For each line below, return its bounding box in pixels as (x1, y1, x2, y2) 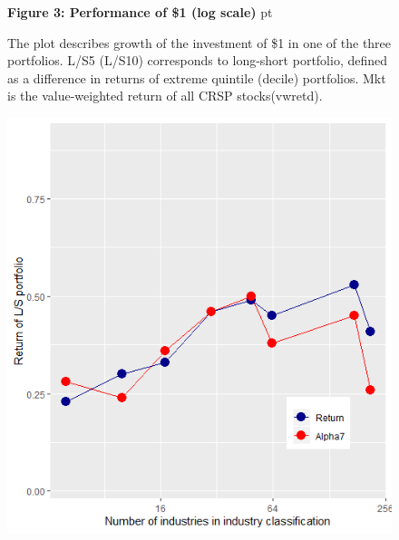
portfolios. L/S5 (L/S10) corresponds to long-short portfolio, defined (7, 51, 388, 70)
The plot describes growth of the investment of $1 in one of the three (7, 33, 392, 52)
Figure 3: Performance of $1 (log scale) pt (7, 3, 273, 21)
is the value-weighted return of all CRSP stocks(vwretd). (7, 86, 323, 105)
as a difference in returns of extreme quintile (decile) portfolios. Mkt (7, 68, 386, 87)
